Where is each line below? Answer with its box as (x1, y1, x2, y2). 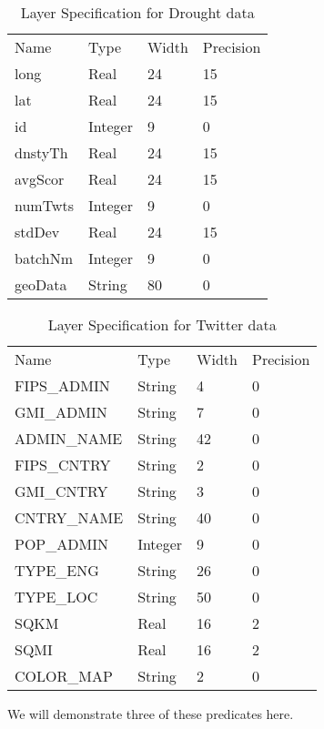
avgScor (15, 168, 65, 189)
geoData (15, 274, 67, 295)
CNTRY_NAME (15, 507, 124, 528)
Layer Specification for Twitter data (47, 314, 277, 335)
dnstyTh (15, 142, 68, 163)
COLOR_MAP (15, 665, 113, 686)
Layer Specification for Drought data (20, 2, 255, 23)
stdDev (15, 221, 60, 242)
